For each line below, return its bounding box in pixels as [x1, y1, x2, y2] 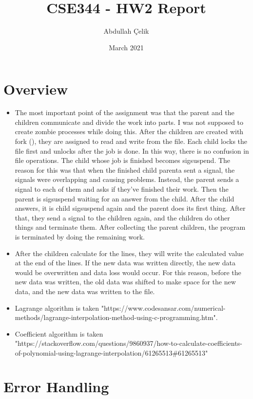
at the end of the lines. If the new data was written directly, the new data [15, 258, 235, 268]
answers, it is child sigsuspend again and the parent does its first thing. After [15, 203, 246, 213]
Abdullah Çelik [103, 26, 149, 36]
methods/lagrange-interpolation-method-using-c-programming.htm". [15, 312, 218, 322]
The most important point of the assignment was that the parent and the [15, 107, 234, 118]
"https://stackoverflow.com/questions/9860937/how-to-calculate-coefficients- [15, 338, 242, 348]
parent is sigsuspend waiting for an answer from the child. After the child [15, 193, 234, 203]
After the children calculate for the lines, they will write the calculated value [15, 248, 244, 258]
